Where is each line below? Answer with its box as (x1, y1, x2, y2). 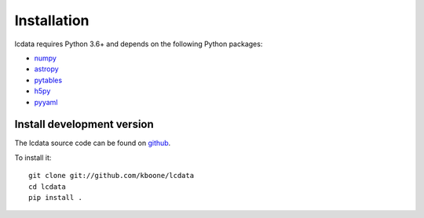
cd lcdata (28, 182, 66, 191)
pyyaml (34, 97, 58, 107)
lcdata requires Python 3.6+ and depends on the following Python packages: (14, 39, 263, 49)
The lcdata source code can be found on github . (14, 138, 171, 148)
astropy (34, 64, 59, 74)
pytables (34, 75, 63, 85)
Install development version (14, 118, 155, 131)
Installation (14, 12, 90, 29)
